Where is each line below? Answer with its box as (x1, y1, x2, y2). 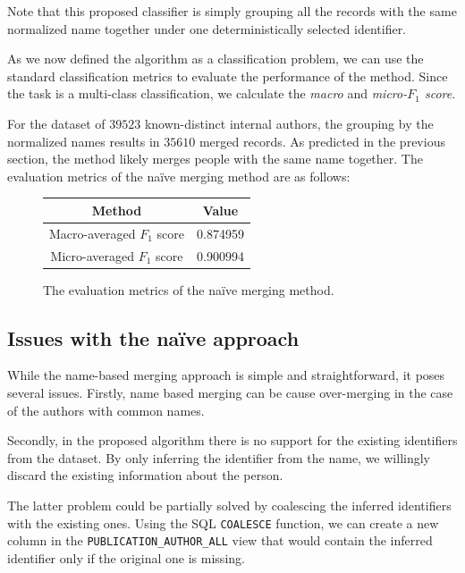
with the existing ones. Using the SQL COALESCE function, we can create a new (7, 513, 439, 532)
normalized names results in (7, 131, 160, 150)
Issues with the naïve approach (7, 324, 300, 351)
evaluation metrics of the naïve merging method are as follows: (7, 166, 351, 185)
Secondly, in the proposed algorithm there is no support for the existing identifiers (7, 431, 458, 450)
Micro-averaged (50, 246, 134, 265)
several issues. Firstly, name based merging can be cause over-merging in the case (7, 383, 453, 402)
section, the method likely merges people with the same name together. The (7, 149, 423, 168)
